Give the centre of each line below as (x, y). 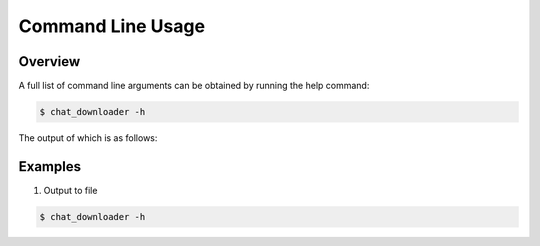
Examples (50, 166)
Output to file (70, 190)
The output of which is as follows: (88, 138)
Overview (49, 61)
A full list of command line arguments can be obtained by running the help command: (194, 86)
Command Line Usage (111, 26)
